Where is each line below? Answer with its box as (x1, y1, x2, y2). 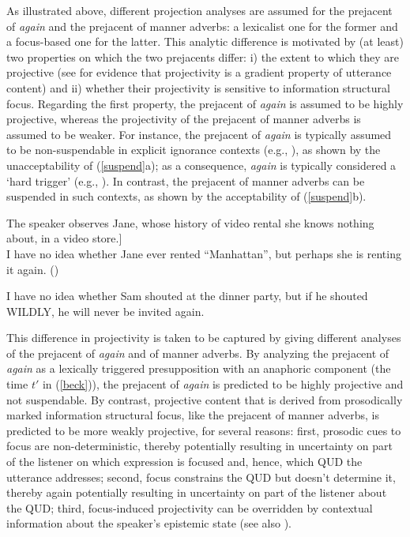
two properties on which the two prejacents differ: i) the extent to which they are (6, 48, 399, 65)
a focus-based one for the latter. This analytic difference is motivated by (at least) (6, 33, 404, 50)
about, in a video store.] (6, 230, 122, 246)
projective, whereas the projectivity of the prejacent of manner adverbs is (6, 111, 361, 127)
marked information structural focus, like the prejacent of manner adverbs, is (6, 407, 379, 423)
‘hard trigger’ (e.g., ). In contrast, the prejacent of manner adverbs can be (6, 172, 365, 189)
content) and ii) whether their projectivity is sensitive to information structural (6, 79, 390, 96)
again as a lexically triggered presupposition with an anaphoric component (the (6, 360, 391, 377)
